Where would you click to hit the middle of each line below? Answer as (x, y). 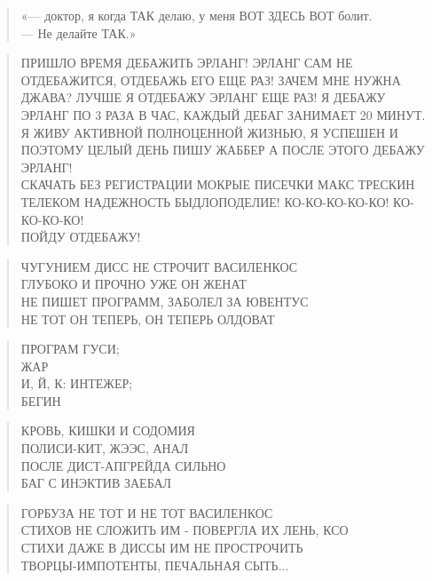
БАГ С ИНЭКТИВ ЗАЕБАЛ (96, 483)
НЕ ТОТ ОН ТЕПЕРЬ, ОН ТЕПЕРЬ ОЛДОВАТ (148, 318)
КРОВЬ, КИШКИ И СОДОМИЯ (108, 430)
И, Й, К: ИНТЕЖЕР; (77, 383)
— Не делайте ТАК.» (79, 32)
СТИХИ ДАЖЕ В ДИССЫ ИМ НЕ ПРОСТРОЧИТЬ (162, 548)
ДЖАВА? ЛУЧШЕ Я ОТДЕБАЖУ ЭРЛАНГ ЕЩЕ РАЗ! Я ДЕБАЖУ (203, 97)
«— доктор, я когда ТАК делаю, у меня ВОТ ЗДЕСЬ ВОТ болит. (196, 15)
